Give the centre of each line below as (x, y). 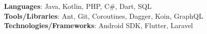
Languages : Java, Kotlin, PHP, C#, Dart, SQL (78, 6)
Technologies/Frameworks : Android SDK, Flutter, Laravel (99, 25)
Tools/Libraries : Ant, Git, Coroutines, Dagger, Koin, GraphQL (104, 16)
